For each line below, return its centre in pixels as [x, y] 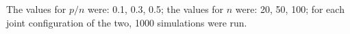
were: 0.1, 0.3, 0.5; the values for [156, 9]
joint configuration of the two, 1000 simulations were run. [127, 22]
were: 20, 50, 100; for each [290, 9]
